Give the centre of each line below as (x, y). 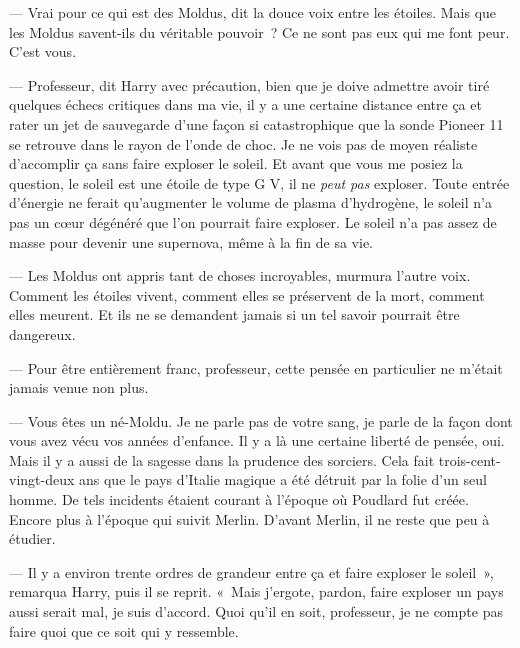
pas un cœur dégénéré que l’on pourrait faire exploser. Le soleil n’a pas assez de (253, 221)
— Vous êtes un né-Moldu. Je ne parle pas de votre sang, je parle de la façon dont (261, 420)
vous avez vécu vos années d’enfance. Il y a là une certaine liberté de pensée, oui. (257, 440)
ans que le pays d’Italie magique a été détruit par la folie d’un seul (283, 479)
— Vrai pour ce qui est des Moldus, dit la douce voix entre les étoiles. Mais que (253, 12)
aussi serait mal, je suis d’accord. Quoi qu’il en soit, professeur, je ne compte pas (256, 611)
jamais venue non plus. (79, 387)
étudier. (32, 538)
